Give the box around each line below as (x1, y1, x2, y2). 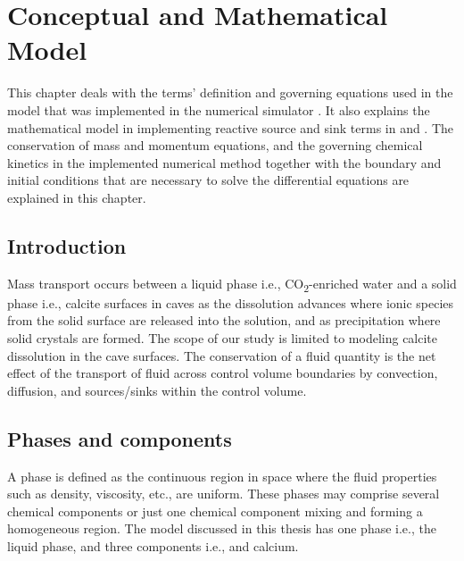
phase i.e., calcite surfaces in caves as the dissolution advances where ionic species (7, 293, 454, 312)
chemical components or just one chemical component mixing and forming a (7, 501, 423, 520)
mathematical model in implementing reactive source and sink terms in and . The (7, 118, 454, 137)
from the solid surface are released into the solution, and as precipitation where (7, 311, 441, 330)
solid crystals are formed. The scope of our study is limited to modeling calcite (7, 328, 438, 347)
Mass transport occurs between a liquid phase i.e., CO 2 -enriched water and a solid (7, 273, 457, 295)
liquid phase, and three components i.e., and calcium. (7, 536, 299, 555)
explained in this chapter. (7, 188, 146, 206)
